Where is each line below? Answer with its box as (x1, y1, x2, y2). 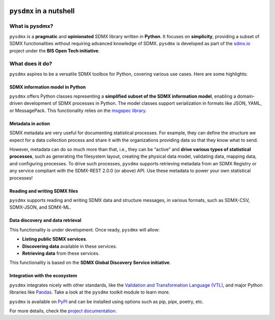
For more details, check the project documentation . (9, 308, 117, 314)
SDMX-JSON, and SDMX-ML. (9, 204, 71, 211)
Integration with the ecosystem (9, 273, 77, 279)
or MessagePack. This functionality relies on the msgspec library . (9, 107, 147, 113)
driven (9, 100, 23, 106)
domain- (237, 93, 255, 99)
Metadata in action (9, 120, 50, 127)
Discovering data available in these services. (22, 243, 117, 249)
